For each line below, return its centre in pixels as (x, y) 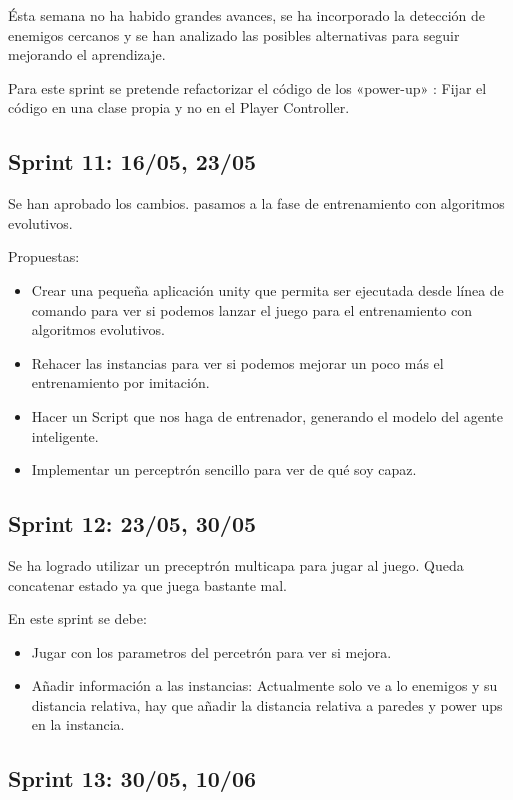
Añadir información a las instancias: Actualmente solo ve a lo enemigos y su (264, 685)
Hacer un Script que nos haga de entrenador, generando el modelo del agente (267, 415)
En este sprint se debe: (77, 618)
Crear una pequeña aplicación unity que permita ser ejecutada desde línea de (267, 289)
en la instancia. (78, 724)
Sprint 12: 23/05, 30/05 (132, 523)
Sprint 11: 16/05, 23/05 (132, 161)
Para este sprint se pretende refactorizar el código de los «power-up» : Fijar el (247, 87)
